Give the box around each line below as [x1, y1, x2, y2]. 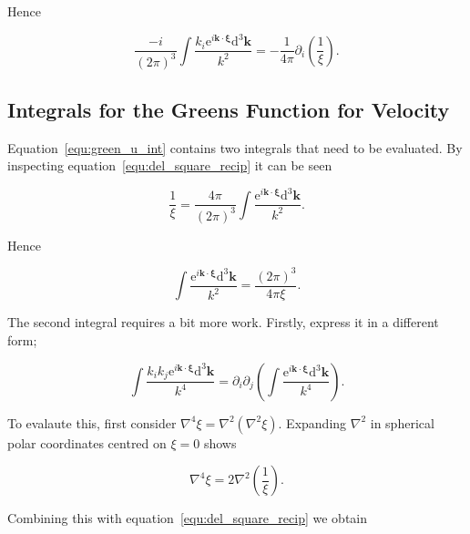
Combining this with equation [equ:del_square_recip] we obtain [7, 508, 368, 528]
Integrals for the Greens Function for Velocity [7, 95, 450, 123]
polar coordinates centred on [7, 433, 167, 452]
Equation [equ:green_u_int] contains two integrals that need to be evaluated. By [7, 138, 463, 157]
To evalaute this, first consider [7, 413, 177, 432]
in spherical [370, 413, 434, 432]
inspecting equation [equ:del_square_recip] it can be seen [7, 156, 332, 175]
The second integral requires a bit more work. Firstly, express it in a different [7, 313, 439, 332]
